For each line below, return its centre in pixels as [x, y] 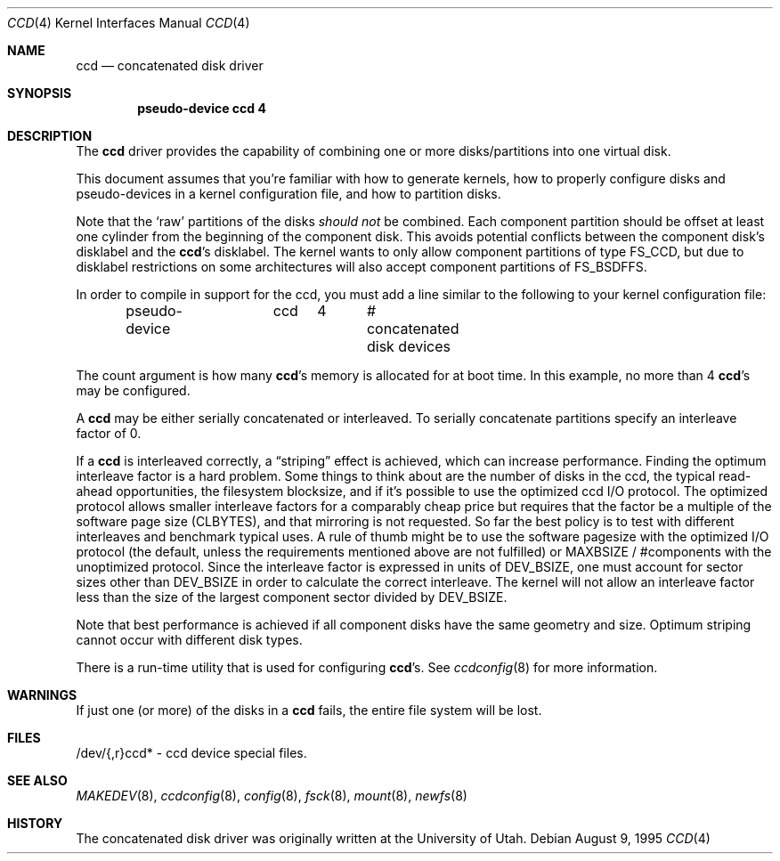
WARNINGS [42, 695]
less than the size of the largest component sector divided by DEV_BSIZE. [292, 597]
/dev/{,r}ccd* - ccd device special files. [191, 753]
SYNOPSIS [40, 93]
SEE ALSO [37, 780]
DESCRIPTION [50, 136]
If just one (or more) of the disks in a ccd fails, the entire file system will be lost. [309, 710]
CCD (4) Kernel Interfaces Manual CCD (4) [129, 23]
